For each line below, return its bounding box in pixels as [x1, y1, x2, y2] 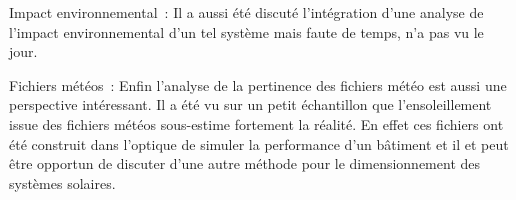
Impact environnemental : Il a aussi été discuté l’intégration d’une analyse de [9, 2, 484, 22]
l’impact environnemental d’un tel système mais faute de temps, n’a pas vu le [9, 21, 484, 42]
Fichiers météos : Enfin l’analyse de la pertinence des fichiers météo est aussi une [9, 74, 507, 95]
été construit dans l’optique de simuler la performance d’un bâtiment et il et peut [9, 133, 509, 154]
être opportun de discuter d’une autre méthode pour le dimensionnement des [9, 153, 481, 174]
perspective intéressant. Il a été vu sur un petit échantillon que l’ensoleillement [9, 94, 492, 115]
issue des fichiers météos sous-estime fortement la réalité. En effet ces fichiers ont [9, 113, 504, 134]
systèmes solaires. [9, 172, 116, 193]
